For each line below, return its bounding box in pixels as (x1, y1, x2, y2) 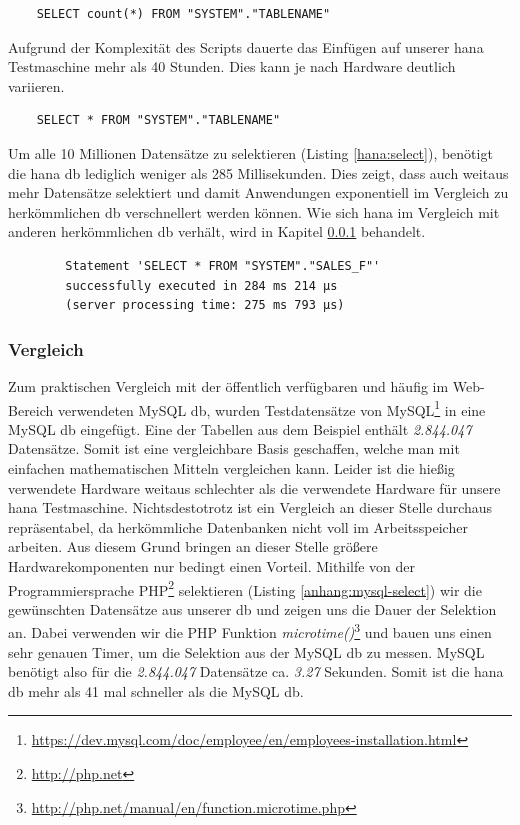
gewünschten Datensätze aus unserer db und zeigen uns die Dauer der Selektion (8, 598, 497, 619)
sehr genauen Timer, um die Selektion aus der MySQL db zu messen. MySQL (8, 641, 485, 662)
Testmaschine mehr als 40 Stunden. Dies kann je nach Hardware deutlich (8, 56, 456, 77)
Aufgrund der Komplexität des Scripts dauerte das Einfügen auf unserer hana (8, 36, 484, 57)
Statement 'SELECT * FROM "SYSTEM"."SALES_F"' (65, 258, 381, 273)
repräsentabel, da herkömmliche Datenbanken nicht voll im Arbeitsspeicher (8, 516, 468, 537)
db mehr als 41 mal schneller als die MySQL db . (8, 680, 304, 701)
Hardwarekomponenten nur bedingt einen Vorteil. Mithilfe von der (8, 555, 416, 576)
